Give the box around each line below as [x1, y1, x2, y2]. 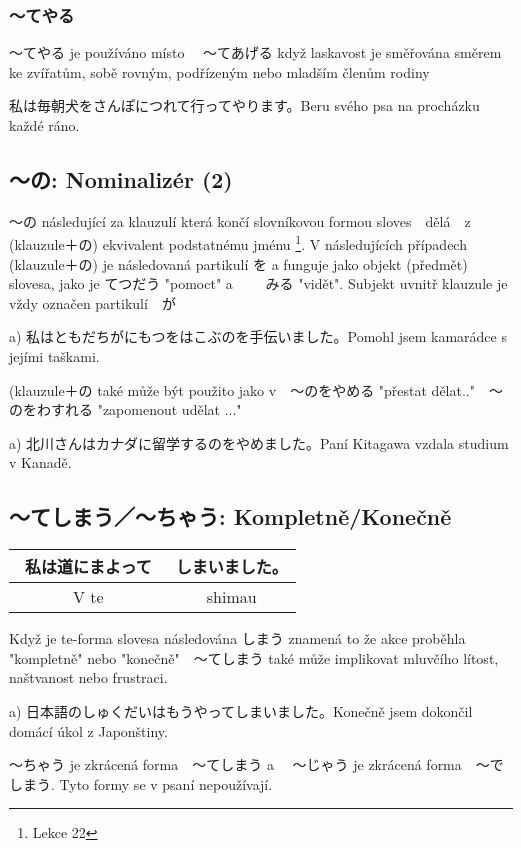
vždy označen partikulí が [9, 292, 176, 313]
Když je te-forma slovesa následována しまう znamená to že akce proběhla [9, 628, 466, 649]
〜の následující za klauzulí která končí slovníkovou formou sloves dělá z [9, 210, 471, 231]
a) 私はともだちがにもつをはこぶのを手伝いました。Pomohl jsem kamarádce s [9, 326, 507, 347]
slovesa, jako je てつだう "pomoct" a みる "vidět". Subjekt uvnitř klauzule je [9, 273, 508, 294]
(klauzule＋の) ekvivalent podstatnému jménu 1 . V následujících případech [9, 231, 467, 255]
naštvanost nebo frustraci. [9, 667, 168, 688]
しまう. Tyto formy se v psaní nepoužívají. [9, 773, 273, 794]
